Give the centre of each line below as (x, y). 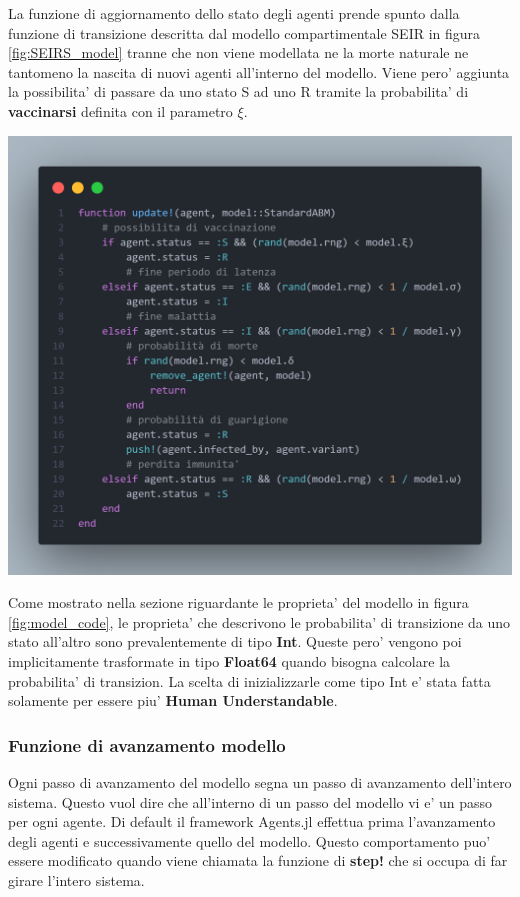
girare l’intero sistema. (76, 879)
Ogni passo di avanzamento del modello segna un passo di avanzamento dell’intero (260, 781)
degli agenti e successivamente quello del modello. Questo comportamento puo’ (249, 840)
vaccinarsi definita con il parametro (120, 110)
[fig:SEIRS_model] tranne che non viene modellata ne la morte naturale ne (238, 52)
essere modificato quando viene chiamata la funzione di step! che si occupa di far (258, 860)
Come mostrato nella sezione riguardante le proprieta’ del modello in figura (238, 602)
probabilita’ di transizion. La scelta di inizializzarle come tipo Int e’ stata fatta (249, 680)
